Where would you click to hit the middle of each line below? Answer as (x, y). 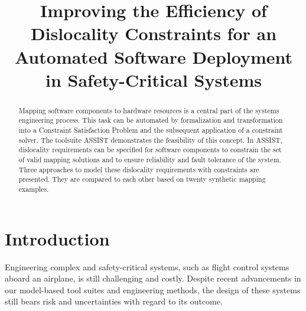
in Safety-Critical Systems (154, 79)
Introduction (57, 238)
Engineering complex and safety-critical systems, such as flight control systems (147, 266)
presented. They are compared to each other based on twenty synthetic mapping (142, 179)
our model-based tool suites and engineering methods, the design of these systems (153, 289)
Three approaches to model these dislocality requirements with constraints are (139, 169)
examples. (34, 189)
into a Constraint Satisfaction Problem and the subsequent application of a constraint (151, 130)
